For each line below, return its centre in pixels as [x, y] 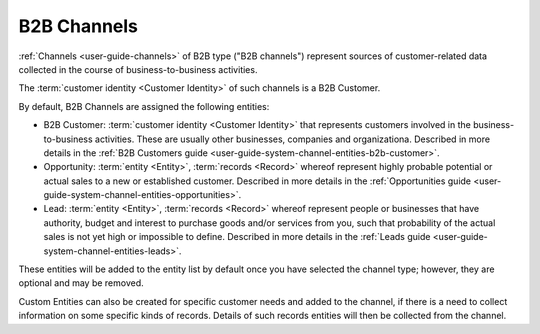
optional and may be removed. [81, 283]
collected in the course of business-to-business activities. [138, 69]
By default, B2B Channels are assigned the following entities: [144, 106]
